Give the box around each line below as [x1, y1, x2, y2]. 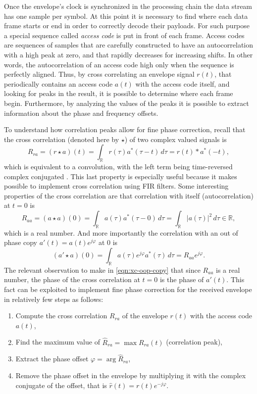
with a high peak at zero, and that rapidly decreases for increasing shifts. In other [4, 49, 253, 59]
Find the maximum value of [15, 337, 100, 347]
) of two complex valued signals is [124, 134, 227, 144]
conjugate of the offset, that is [15, 380, 107, 390]
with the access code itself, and [135, 78, 230, 89]
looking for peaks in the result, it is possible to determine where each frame [4, 88, 233, 98]
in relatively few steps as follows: [4, 294, 103, 304]
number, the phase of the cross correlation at [4, 274, 140, 285]
